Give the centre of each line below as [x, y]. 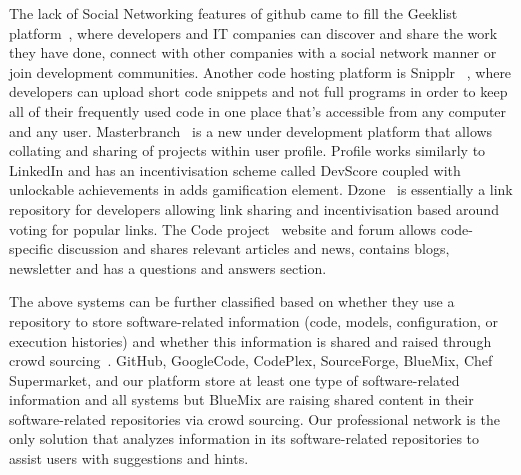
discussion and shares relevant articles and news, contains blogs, [253, 248]
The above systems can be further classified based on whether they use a [232, 301]
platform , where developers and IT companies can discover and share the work [253, 32]
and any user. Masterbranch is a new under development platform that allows [251, 130]
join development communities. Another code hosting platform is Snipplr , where [260, 71]
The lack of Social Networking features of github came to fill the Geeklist [233, 13]
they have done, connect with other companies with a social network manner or [253, 52]
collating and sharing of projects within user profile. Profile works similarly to [247, 150]
